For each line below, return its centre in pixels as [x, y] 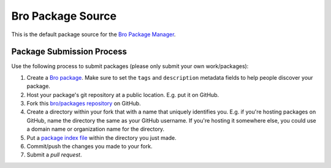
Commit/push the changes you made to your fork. [89, 146]
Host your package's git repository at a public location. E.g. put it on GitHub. [123, 94]
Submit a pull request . [54, 155]
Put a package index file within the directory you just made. [102, 137]
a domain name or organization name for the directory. [96, 129]
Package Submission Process [69, 52]
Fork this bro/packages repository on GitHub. [84, 104]
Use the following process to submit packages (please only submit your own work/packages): [130, 66]
